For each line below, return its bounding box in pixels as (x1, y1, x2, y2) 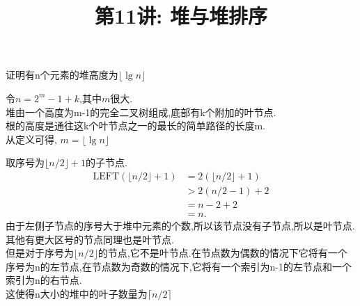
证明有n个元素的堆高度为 (6, 67, 118, 82)
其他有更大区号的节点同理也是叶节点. (6, 232, 174, 246)
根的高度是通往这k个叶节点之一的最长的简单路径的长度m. (6, 118, 265, 133)
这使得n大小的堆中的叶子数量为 (6, 287, 148, 301)
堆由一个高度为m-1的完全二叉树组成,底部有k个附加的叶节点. (6, 104, 276, 119)
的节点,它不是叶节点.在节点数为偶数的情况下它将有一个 (97, 245, 347, 260)
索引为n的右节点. (6, 273, 82, 287)
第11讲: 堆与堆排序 (95, 1, 267, 30)
